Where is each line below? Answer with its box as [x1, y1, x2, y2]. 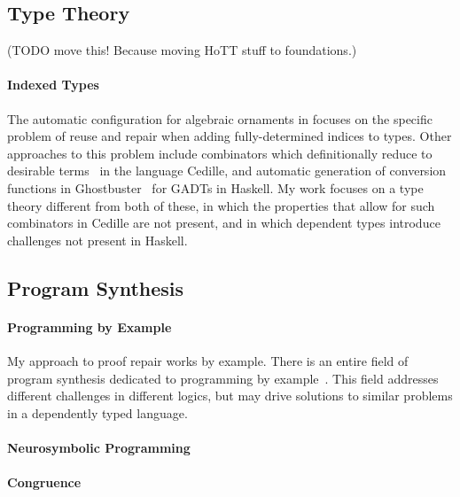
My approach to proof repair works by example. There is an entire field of [7, 351, 409, 369]
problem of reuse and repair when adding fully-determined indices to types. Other [7, 127, 452, 145]
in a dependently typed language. [7, 403, 188, 422]
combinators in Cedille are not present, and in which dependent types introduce [7, 214, 441, 232]
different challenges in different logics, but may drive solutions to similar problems [7, 386, 453, 405]
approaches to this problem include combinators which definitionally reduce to [7, 144, 433, 162]
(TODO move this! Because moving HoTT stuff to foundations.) [7, 41, 357, 59]
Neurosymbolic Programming [7, 438, 191, 456]
